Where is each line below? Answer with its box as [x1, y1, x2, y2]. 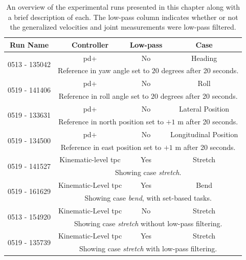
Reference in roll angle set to [58, 91, 149, 101]
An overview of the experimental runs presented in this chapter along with [6, 2, 240, 12]
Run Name [9, 39, 49, 50]
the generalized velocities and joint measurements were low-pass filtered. [10, 21, 236, 32]
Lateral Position [179, 103, 230, 114]
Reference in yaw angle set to [58, 65, 150, 76]
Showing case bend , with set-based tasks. [84, 192, 212, 203]
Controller [72, 39, 109, 50]
